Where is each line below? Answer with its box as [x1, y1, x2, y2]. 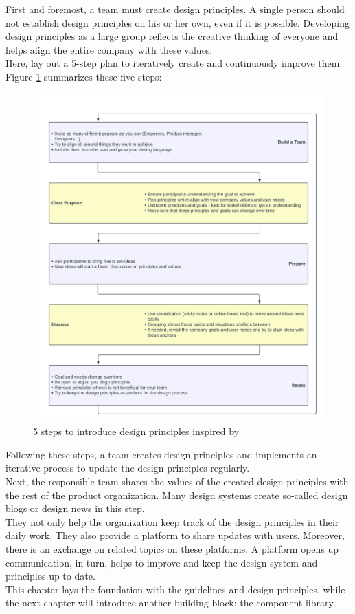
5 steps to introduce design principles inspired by [33, 424, 239, 438]
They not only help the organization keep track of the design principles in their [5, 514, 339, 529]
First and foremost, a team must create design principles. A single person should [5, 2, 345, 16]
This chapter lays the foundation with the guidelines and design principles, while [5, 582, 345, 596]
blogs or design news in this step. [5, 501, 145, 516]
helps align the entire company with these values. [5, 42, 213, 56]
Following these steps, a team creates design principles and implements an [5, 447, 317, 461]
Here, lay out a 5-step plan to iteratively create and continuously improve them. [5, 56, 343, 70]
